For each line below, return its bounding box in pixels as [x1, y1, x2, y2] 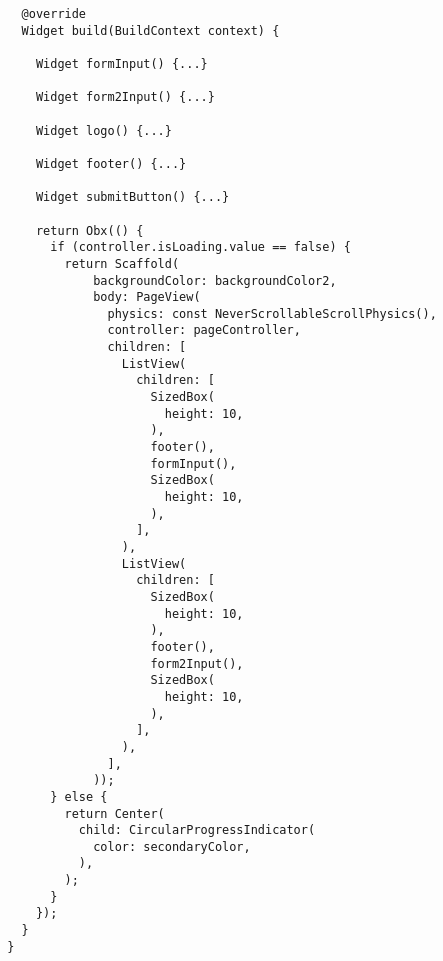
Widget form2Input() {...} [35, 90, 215, 105]
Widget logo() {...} [35, 123, 172, 138]
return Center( [64, 806, 165, 821]
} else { [50, 789, 108, 804]
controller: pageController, [107, 323, 301, 338]
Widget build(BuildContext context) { [21, 23, 280, 38]
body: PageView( [93, 290, 201, 305]
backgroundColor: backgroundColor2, [93, 273, 337, 288]
